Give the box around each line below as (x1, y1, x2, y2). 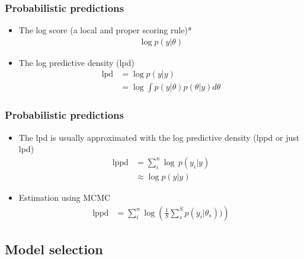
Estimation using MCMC (18, 191, 111, 203)
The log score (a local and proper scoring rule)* (18, 24, 192, 36)
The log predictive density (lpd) (18, 56, 135, 68)
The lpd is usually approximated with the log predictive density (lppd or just (18, 131, 300, 143)
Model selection (5, 239, 103, 258)
